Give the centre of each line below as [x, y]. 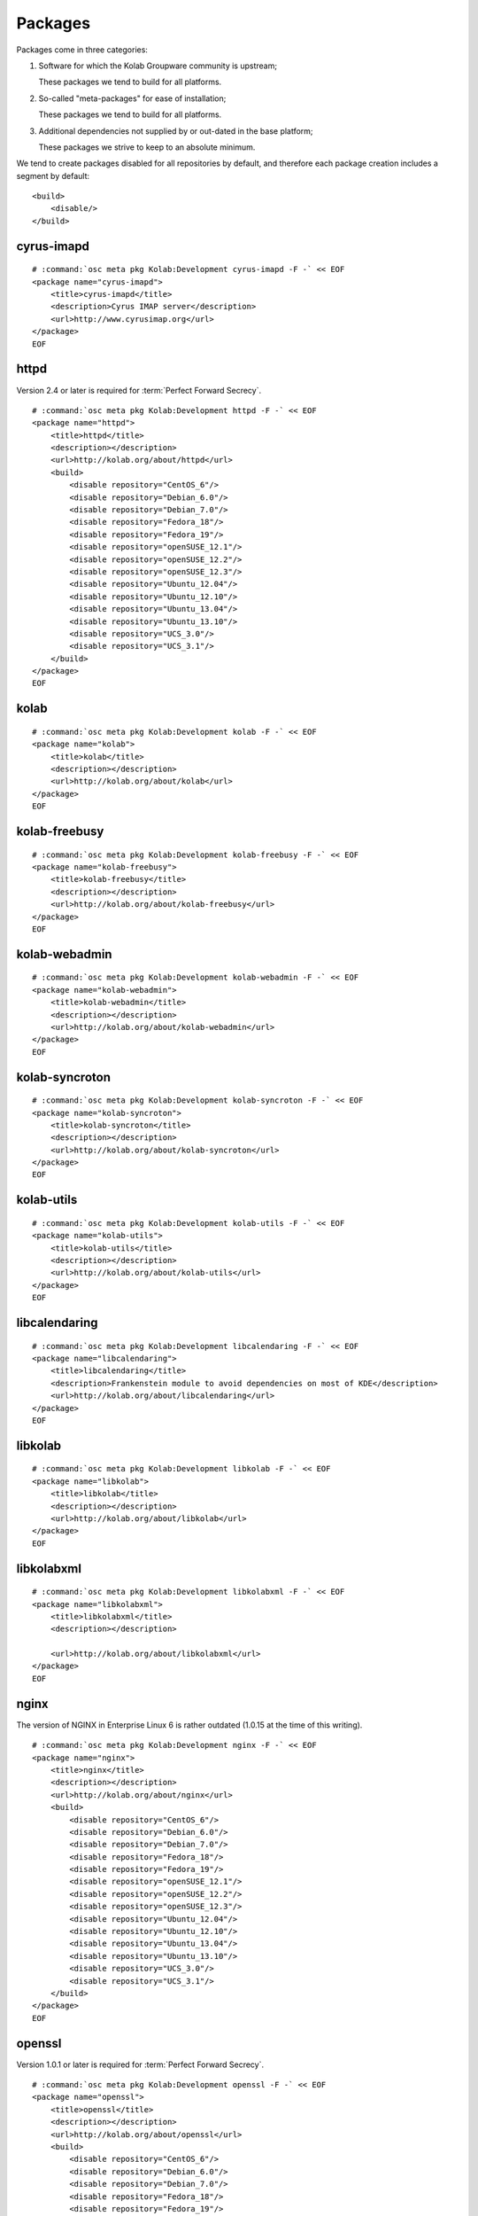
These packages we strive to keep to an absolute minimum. [147, 147]
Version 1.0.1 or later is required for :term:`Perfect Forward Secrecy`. [140, 2064]
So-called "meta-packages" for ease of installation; [132, 98]
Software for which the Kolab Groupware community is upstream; [158, 66]
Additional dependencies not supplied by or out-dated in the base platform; [176, 131]
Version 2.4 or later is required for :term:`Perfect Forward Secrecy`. [139, 390]
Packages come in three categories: [82, 50]
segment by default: [53, 176]
